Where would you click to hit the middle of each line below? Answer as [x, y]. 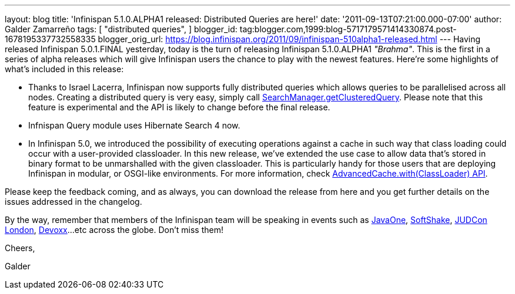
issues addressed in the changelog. [73, 202]
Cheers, [20, 248]
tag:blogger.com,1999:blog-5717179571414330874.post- [348, 29]
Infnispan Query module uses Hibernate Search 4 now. [134, 125]
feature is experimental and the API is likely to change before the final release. [179, 107]
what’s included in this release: [64, 69]
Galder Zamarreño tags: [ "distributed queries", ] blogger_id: [121, 29]
